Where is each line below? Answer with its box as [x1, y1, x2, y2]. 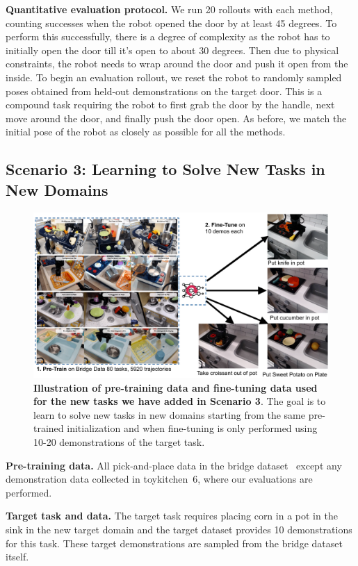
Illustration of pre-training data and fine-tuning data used [33, 380, 318, 394]
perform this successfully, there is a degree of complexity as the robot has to [6, 29, 330, 44]
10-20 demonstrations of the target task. [33, 435, 205, 449]
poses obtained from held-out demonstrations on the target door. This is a [6, 83, 323, 98]
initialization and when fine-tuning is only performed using [67, 421, 318, 435]
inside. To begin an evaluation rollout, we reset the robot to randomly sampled [6, 69, 342, 84]
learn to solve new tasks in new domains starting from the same [33, 407, 305, 422]
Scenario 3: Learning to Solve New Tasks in [6, 158, 325, 180]
